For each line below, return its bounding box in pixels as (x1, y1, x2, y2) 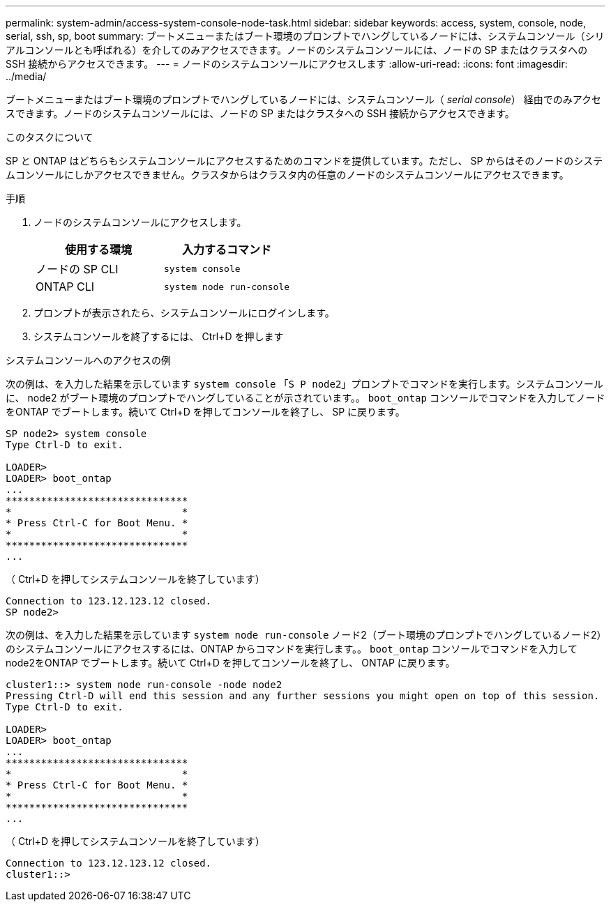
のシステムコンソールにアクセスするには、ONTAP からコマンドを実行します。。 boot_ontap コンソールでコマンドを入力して (6, 643, 578, 655)
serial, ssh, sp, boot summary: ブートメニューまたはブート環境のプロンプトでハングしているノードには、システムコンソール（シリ (6, 30, 605, 42)
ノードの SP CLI (36, 262, 119, 276)
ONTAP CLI (36, 280, 95, 294)
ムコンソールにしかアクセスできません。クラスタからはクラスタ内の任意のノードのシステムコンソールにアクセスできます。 (6, 169, 569, 181)
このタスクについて (6, 131, 93, 143)
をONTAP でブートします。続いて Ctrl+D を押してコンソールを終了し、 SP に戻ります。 (6, 406, 405, 418)
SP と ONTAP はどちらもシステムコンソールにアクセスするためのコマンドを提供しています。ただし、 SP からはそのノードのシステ (6, 155, 603, 167)
